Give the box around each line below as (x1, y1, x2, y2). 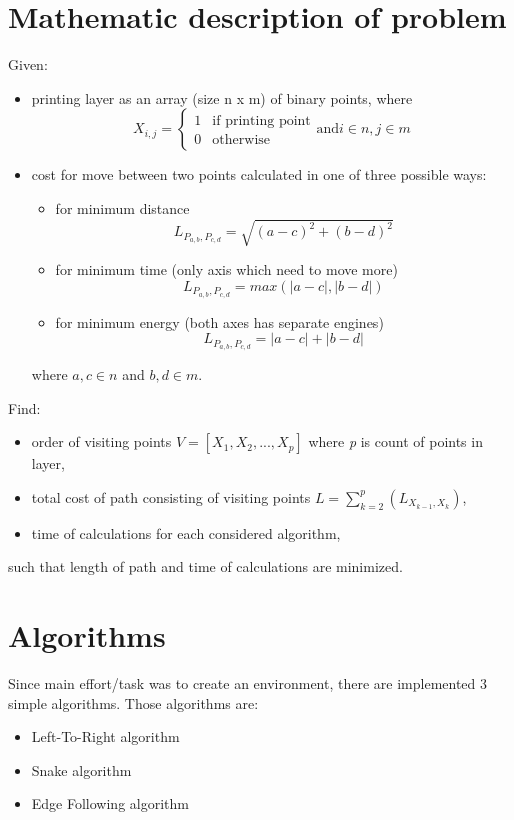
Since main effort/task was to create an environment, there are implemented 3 (8, 673, 488, 694)
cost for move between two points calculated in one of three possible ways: (31, 164, 487, 185)
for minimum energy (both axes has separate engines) (55, 311, 384, 332)
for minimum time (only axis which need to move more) (55, 259, 398, 280)
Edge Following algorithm (31, 793, 189, 814)
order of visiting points (31, 431, 172, 452)
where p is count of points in (308, 431, 483, 452)
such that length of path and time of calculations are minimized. (8, 556, 403, 577)
